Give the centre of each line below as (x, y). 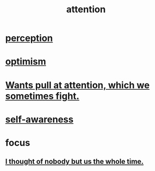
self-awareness (39, 119)
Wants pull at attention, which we (77, 85)
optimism (26, 62)
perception (29, 38)
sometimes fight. (42, 96)
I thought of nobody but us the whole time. (75, 162)
